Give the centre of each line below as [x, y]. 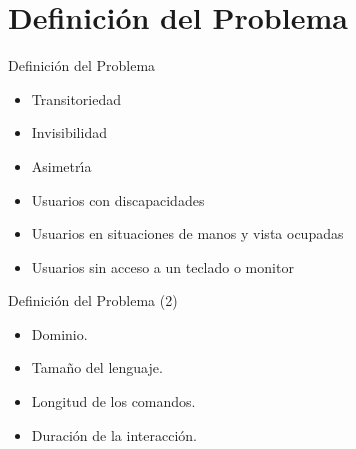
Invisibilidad [69, 132]
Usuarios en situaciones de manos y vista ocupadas [187, 233]
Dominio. [59, 333]
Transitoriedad [76, 98]
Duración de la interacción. [114, 434]
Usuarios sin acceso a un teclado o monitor [162, 266]
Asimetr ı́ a [61, 165]
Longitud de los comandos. [113, 401]
